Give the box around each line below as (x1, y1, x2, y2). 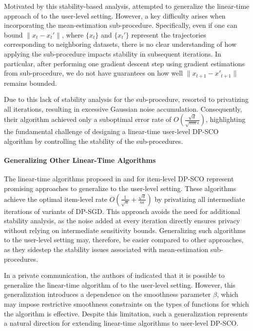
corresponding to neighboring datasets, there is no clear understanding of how (4, 39, 237, 49)
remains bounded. (4, 78, 57, 88)
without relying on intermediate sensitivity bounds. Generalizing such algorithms (4, 225, 246, 235)
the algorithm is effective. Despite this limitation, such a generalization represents (4, 308, 248, 318)
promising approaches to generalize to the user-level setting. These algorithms (4, 183, 236, 193)
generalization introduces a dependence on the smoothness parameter (4, 289, 211, 299)
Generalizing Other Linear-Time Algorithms (4, 155, 156, 165)
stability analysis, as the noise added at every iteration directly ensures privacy (4, 215, 240, 226)
